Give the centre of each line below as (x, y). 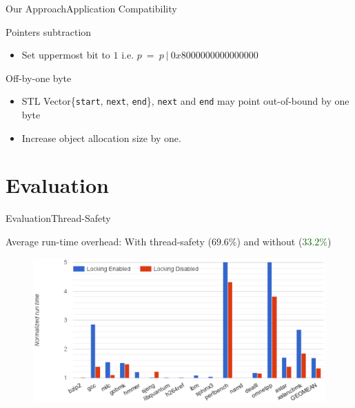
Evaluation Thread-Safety (58, 218)
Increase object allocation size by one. (101, 137)
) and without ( (270, 241)
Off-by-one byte (39, 78)
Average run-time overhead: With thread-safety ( (109, 241)
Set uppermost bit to (66, 55)
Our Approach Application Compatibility (91, 8)
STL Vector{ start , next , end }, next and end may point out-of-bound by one (185, 101)
